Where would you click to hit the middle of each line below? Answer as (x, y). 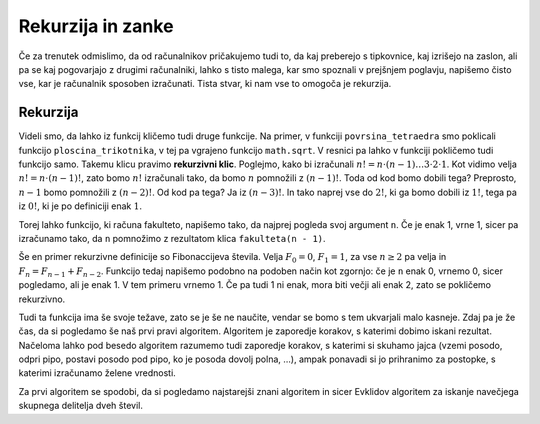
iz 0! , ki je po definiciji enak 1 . (80, 206)
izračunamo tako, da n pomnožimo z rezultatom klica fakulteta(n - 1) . (172, 238)
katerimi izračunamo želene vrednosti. (97, 373)
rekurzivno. (42, 299)
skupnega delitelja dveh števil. (81, 406)
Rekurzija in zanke (96, 26)
